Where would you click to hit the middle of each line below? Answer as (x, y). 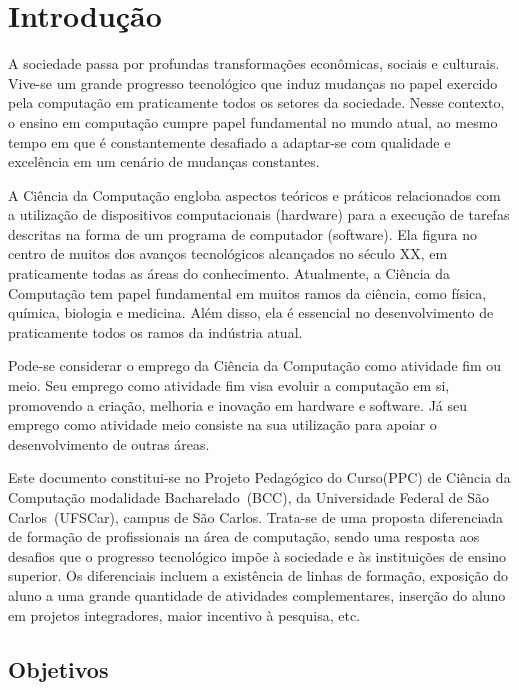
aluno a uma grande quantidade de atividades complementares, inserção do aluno (257, 594)
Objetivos (58, 668)
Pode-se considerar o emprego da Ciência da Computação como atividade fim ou (255, 365)
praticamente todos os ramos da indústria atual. (155, 331)
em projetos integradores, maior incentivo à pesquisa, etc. (184, 614)
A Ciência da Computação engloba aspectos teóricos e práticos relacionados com (254, 194)
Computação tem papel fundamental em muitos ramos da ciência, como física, (247, 292)
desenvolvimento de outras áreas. (109, 443)
